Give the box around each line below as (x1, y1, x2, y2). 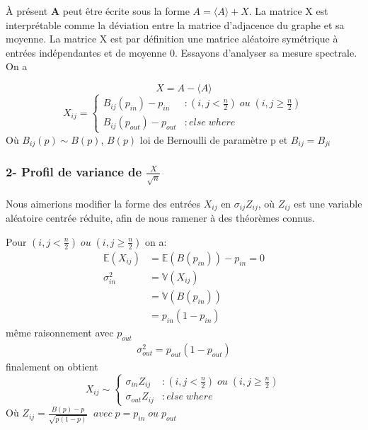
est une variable (294, 196, 362, 210)
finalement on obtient (6, 358, 98, 373)
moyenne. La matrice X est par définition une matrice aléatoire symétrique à (6, 31, 338, 46)
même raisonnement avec (6, 325, 114, 340)
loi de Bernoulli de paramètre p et (139, 132, 288, 147)
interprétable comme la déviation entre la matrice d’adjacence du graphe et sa (6, 17, 345, 32)
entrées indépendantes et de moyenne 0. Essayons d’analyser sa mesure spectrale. (6, 45, 357, 60)
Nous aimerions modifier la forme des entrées (6, 196, 200, 210)
